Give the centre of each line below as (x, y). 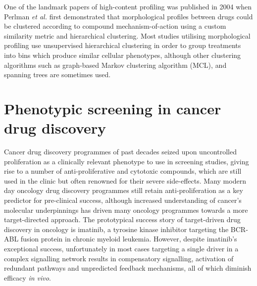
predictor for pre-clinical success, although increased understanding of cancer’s (123, 200)
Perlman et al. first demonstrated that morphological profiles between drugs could (128, 16)
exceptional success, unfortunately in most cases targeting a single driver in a (121, 248)
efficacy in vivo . (27, 277)
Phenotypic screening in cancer (113, 108)
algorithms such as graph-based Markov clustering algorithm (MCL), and (115, 65)
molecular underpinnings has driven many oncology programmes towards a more (126, 210)
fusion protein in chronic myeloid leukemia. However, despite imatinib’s (129, 239)
